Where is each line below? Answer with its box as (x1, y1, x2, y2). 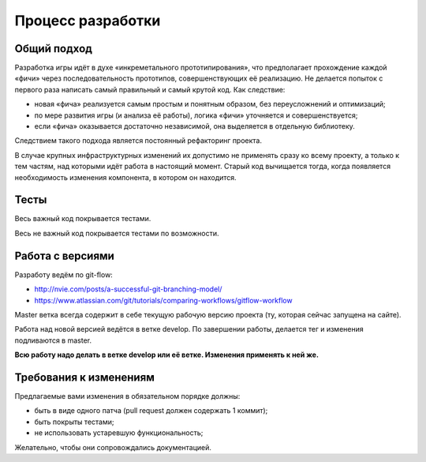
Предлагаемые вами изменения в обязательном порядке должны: (14, 392, 241, 401)
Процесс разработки (14, 12, 161, 29)
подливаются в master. (14, 336, 92, 345)
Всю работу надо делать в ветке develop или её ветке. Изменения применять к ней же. (14, 350, 319, 359)
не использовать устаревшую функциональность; (34, 428, 204, 438)
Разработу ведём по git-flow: (14, 269, 114, 280)
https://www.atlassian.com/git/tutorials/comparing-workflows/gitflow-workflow (34, 295, 293, 305)
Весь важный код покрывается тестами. (14, 214, 151, 223)
